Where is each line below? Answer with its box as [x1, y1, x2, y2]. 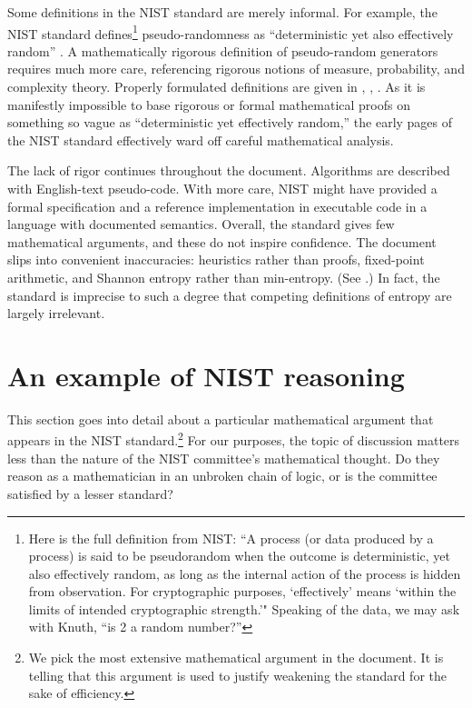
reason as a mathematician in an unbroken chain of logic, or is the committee [7, 466, 438, 485]
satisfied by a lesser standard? [7, 484, 173, 503]
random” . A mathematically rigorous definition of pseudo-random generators [7, 41, 438, 60]
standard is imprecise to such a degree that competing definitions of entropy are [7, 285, 452, 304]
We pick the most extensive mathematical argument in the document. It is [28, 648, 444, 667]
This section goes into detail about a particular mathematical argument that [7, 409, 434, 428]
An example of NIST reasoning [7, 356, 405, 394]
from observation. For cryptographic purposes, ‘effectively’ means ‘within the [28, 582, 457, 601]
